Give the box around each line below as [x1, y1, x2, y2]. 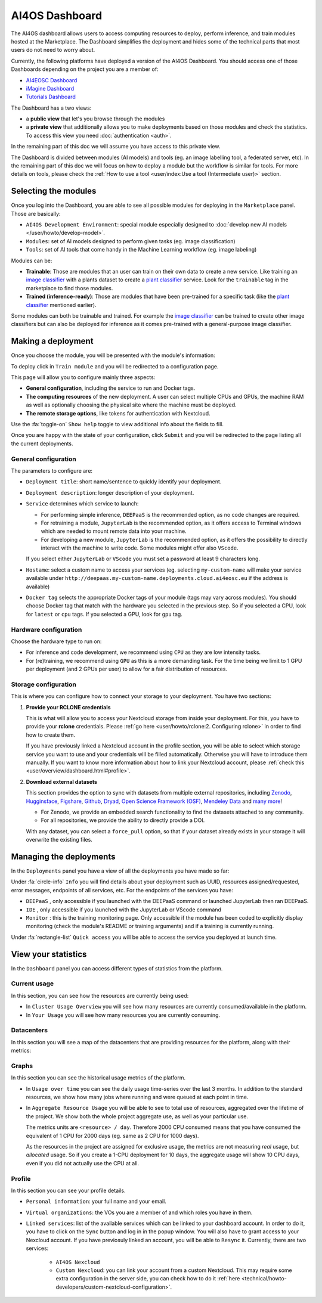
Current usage [11, 979, 54, 988]
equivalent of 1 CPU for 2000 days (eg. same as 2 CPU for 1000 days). [26, 1132, 199, 1139]
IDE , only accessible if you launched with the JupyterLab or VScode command [26, 906, 222, 913]
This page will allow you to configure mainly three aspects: [11, 374, 156, 381]
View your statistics [11, 949, 87, 959]
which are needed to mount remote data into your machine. [41, 528, 187, 535]
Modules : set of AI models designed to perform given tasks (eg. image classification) [26, 237, 236, 244]
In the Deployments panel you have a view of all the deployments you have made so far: [11, 867, 230, 874]
